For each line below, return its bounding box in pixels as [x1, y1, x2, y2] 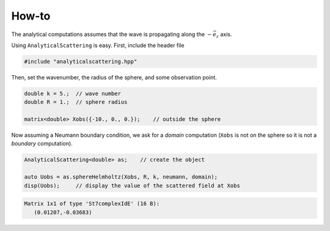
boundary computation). [11, 140, 73, 147]
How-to [11, 9, 51, 23]
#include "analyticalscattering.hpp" [24, 58, 137, 65]
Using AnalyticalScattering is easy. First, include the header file [11, 42, 185, 49]
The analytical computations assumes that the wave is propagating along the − [11, 31, 212, 38]
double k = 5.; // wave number [24, 90, 122, 97]
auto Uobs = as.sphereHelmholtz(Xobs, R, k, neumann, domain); [24, 174, 218, 180]
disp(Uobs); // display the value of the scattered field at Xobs [24, 182, 241, 189]
